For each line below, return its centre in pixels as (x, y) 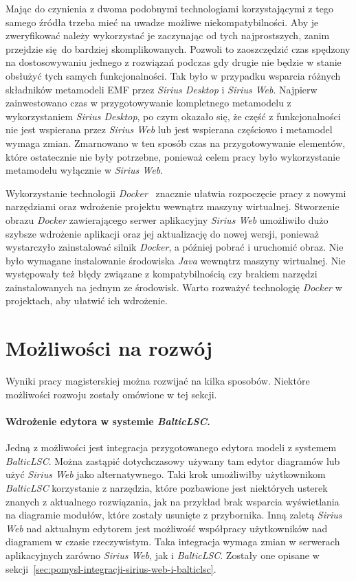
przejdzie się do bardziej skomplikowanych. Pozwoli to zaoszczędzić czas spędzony (178, 48)
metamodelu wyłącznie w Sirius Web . (85, 170)
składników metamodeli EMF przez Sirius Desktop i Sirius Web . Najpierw (162, 89)
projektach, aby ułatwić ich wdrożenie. (87, 300)
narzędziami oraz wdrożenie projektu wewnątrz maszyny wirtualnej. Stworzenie (173, 206)
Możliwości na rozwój (109, 348)
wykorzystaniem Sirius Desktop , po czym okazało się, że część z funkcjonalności (173, 116)
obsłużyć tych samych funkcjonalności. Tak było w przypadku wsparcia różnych (173, 75)
